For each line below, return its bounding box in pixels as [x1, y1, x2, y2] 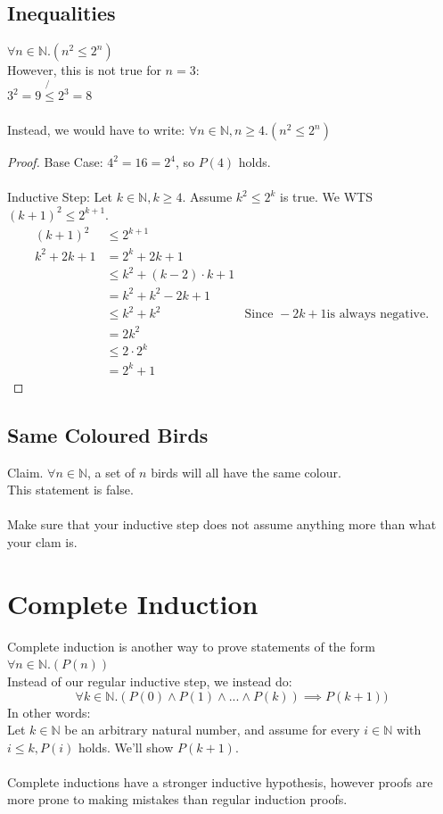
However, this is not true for [7, 61, 161, 79]
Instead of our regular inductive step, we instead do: [7, 671, 292, 690]
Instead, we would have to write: [7, 120, 185, 139]
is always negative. [326, 308, 430, 321]
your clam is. [7, 533, 78, 551]
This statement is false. [7, 480, 134, 499]
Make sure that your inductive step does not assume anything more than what [7, 515, 437, 534]
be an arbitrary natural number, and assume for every [64, 720, 360, 739]
